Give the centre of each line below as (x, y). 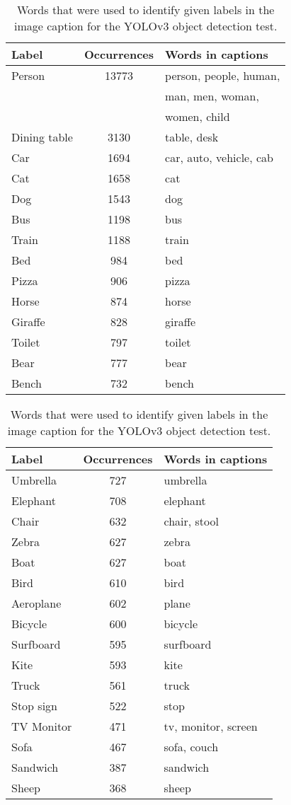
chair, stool (191, 521)
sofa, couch (191, 747)
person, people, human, (223, 75)
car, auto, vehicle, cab (219, 157)
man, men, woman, (212, 96)
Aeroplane (36, 603)
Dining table (42, 137)
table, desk (192, 137)
